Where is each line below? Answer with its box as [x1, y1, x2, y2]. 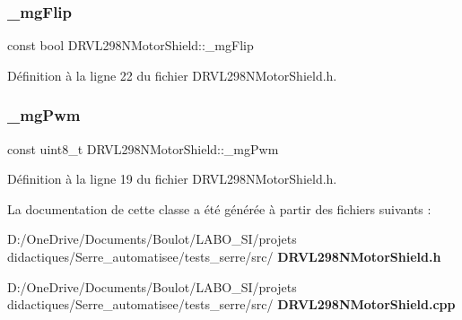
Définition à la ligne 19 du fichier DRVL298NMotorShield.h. [7, 169, 337, 188]
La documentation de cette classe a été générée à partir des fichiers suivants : [7, 199, 431, 218]
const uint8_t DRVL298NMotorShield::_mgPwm [7, 139, 279, 158]
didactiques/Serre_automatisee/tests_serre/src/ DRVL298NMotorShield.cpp [7, 295, 456, 314]
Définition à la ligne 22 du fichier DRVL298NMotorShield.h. [7, 65, 337, 84]
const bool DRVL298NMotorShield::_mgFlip [7, 36, 254, 55]
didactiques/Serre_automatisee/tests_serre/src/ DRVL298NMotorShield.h [7, 247, 441, 265]
